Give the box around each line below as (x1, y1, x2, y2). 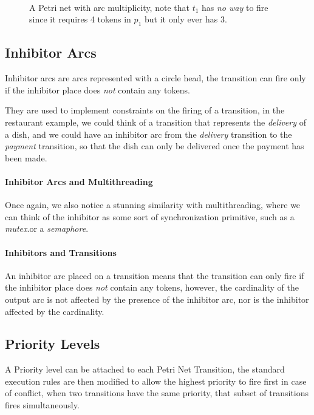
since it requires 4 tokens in (29, 13, 131, 25)
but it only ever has (144, 13, 218, 25)
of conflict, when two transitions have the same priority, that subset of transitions (5, 386, 309, 399)
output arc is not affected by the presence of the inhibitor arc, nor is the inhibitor (5, 292, 309, 305)
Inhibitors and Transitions (5, 246, 117, 258)
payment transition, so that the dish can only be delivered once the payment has (5, 140, 304, 152)
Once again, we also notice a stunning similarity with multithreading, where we (5, 198, 301, 211)
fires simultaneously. (5, 399, 80, 411)
